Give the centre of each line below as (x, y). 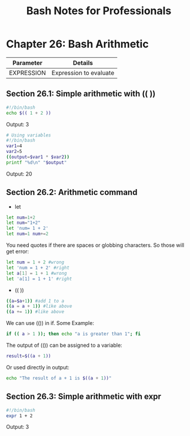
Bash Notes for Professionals (99, 11)
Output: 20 (19, 174)
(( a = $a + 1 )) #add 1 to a (35, 301)
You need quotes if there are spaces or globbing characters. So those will (95, 245)
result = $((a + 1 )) (29, 356)
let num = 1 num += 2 (27, 234)
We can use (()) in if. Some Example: (50, 323)
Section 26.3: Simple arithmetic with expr (84, 397)
